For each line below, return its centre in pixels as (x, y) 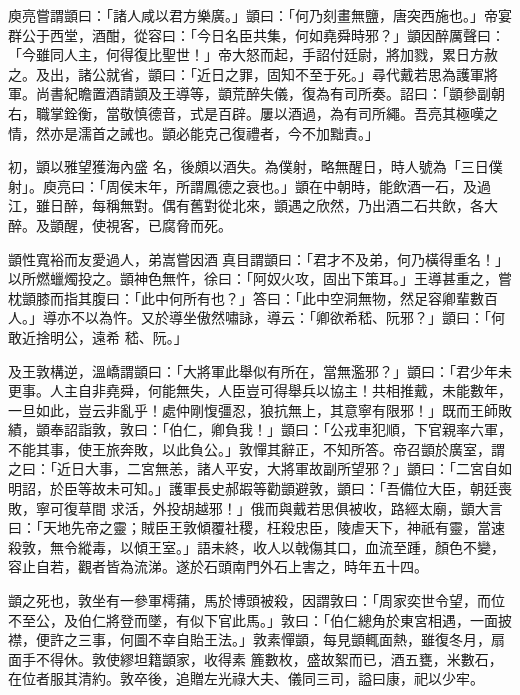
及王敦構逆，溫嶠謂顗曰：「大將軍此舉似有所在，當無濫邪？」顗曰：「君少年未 (260, 370)
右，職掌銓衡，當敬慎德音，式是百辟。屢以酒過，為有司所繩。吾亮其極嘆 (246, 112)
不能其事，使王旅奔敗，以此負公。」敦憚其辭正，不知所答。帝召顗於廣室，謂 (256, 448)
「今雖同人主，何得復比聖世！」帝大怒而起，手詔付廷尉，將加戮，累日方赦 (253, 54)
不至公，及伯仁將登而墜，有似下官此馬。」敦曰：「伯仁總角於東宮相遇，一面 (253, 619)
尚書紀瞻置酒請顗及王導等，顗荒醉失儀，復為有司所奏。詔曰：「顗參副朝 (270, 93)
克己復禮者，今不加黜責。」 (291, 132)
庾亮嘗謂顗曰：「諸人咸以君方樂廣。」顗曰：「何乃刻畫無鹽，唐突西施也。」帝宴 (260, 15)
